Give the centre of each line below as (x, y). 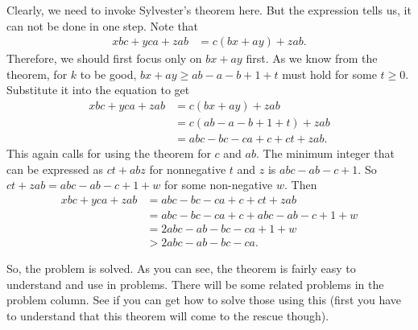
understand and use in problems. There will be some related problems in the (195, 284)
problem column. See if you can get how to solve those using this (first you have (204, 300)
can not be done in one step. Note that (103, 25)
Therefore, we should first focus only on (104, 58)
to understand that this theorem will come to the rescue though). (168, 315)
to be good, (108, 74)
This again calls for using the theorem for (109, 153)
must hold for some (329, 74)
